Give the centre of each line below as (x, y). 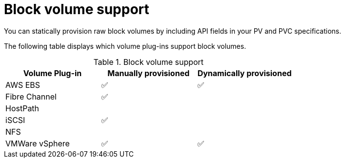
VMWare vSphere (38, 143)
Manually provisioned (149, 73)
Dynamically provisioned (244, 73)
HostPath (22, 108)
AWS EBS (23, 85)
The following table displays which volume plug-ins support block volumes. (125, 46)
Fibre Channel (31, 96)
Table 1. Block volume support (149, 62)
